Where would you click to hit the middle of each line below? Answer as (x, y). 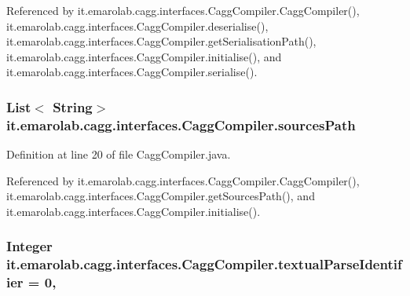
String (73, 106)
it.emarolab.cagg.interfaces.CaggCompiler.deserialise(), (137, 26)
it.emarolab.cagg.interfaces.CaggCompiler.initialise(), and (144, 56)
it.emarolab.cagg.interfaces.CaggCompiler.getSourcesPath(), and (161, 196)
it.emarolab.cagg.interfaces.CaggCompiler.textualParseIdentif (204, 264)
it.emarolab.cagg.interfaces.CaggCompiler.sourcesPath (181, 124)
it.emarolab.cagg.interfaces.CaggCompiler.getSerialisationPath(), (161, 41)
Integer (29, 246)
